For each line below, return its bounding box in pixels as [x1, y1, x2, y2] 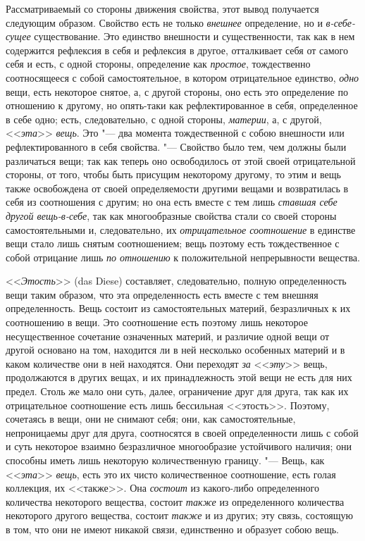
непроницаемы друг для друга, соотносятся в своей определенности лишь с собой [6, 425, 359, 440]
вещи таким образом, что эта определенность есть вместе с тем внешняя [6, 287, 318, 301]
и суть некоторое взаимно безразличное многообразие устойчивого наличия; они [6, 439, 352, 454]
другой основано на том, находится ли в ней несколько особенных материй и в [6, 342, 345, 357]
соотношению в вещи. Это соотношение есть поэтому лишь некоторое [6, 315, 308, 330]
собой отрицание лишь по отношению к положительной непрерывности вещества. [6, 249, 360, 264]
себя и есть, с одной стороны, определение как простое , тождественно [6, 56, 311, 71]
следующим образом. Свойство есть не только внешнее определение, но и [6, 15, 323, 30]
